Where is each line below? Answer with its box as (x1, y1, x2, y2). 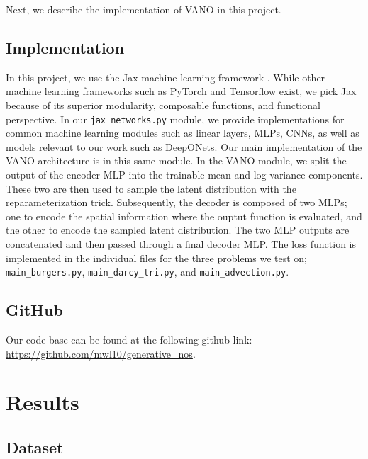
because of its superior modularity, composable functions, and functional (6, 97, 320, 112)
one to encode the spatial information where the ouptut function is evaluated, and (6, 208, 362, 223)
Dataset (6, 436, 64, 458)
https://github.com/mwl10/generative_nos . (6, 346, 196, 361)
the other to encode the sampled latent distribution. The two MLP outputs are (6, 222, 350, 237)
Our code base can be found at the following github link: (6, 332, 252, 347)
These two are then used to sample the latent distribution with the (6, 181, 296, 195)
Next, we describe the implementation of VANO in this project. (6, 2, 281, 16)
